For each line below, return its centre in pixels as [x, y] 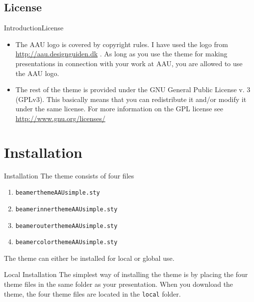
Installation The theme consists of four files [69, 175]
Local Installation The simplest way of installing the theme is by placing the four [126, 274]
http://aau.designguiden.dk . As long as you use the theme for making [121, 54]
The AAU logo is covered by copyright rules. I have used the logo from [122, 44]
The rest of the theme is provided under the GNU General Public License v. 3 [133, 89]
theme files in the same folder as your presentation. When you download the [119, 284]
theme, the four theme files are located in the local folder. [92, 293]
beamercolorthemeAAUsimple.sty [66, 242]
